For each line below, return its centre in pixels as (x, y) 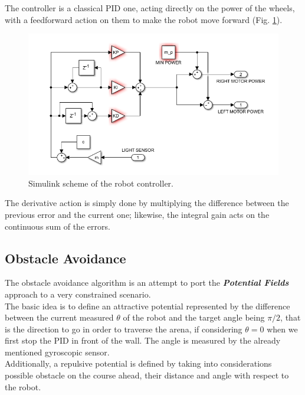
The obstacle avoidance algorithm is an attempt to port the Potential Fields (147, 283)
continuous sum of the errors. (58, 226)
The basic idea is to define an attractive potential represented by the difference (147, 306)
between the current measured (59, 317)
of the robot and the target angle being (194, 317)
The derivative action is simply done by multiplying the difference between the (147, 203)
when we (282, 329)
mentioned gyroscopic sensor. (57, 352)
